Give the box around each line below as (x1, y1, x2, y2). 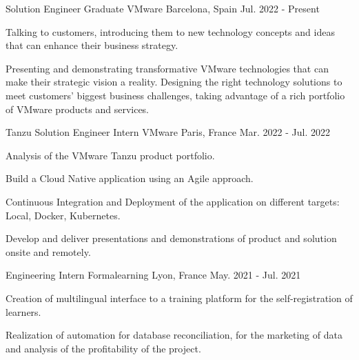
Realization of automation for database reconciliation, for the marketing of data (6, 328, 342, 342)
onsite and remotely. (6, 244, 91, 259)
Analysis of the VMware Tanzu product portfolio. (6, 148, 215, 162)
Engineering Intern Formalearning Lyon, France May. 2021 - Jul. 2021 (6, 268, 301, 282)
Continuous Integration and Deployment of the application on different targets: (6, 194, 340, 208)
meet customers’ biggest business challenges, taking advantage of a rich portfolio (6, 88, 345, 102)
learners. (6, 304, 41, 319)
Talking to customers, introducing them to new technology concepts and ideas (6, 24, 335, 39)
